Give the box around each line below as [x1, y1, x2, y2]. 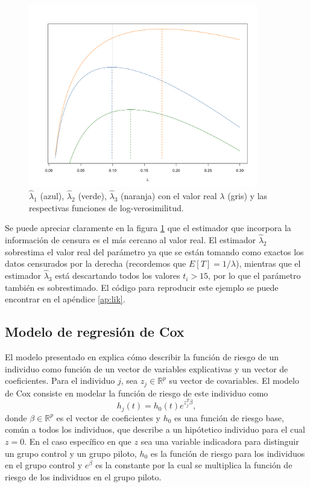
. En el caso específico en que [24, 435, 131, 447]
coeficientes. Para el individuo [5, 374, 115, 387]
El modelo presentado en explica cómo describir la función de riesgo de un [5, 351, 279, 363]
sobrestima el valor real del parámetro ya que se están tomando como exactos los [5, 245, 304, 258]
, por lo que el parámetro [208, 269, 301, 282]
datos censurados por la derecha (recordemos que [5, 257, 186, 270]
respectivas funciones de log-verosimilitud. [29, 201, 184, 214]
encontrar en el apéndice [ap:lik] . [5, 293, 125, 305]
